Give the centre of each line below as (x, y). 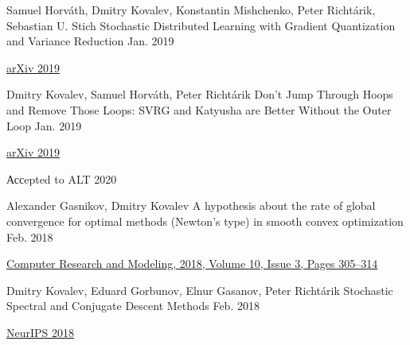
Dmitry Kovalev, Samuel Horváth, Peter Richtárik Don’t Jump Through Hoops (200, 94)
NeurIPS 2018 (41, 332)
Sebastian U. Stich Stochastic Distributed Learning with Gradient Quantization (201, 25)
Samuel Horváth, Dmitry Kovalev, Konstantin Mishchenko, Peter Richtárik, (191, 10)
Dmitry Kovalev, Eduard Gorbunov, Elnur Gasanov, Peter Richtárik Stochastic (200, 290)
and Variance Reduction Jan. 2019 (90, 41)
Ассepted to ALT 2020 (62, 178)
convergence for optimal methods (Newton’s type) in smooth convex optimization (205, 221)
